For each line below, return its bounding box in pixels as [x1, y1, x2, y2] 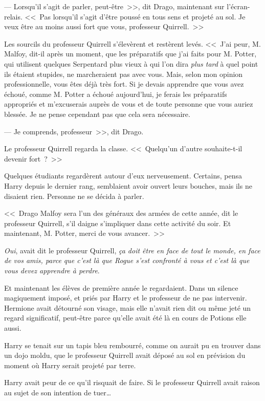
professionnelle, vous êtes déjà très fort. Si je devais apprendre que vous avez [4, 78, 244, 89]
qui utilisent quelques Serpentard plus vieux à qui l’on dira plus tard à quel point [4, 58, 258, 69]
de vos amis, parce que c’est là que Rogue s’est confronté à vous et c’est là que [4, 255, 250, 266]
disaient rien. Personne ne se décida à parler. [4, 190, 144, 201]
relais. [4, 11, 23, 22]
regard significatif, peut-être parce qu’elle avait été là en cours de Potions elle [4, 312, 247, 323]
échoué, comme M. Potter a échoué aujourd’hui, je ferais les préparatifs [4, 88, 227, 99]
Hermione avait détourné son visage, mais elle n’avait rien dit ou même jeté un [4, 302, 251, 313]
